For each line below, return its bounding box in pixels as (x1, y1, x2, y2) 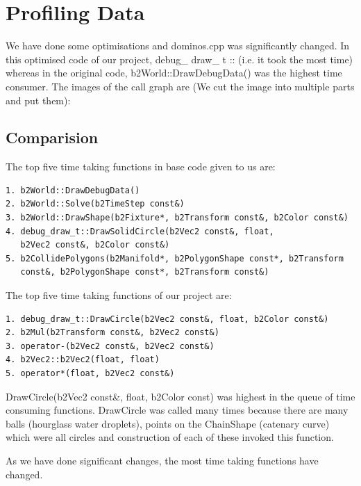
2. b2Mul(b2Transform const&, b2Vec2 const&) (6, 327, 219, 338)
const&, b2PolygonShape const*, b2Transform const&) (20, 267, 269, 277)
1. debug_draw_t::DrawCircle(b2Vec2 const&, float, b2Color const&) (6, 314, 329, 324)
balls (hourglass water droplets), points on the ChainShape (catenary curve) (6, 416, 330, 430)
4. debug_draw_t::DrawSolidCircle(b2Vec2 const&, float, (6, 226, 274, 236)
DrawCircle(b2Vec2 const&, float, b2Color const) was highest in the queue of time (6, 389, 355, 403)
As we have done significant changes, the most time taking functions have (6, 453, 319, 467)
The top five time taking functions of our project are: (6, 288, 232, 302)
